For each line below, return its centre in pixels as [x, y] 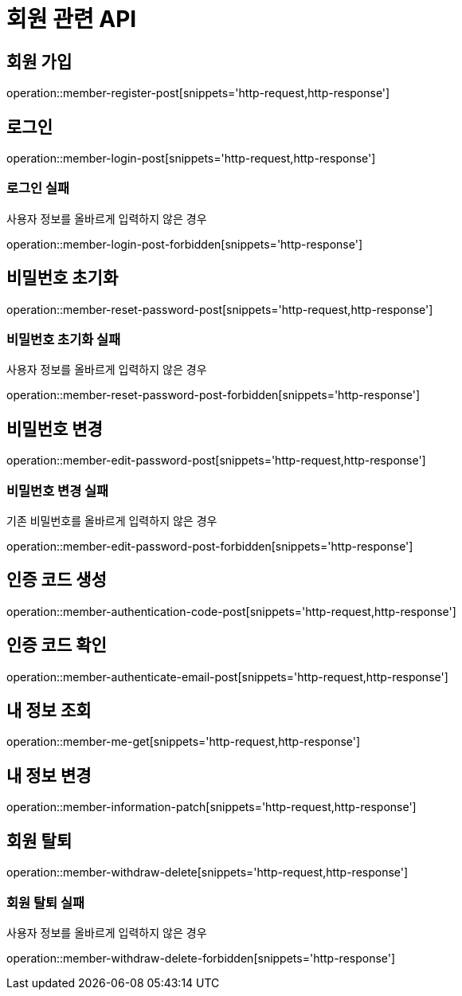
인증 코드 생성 [57, 580]
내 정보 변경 [49, 775]
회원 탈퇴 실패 [46, 902]
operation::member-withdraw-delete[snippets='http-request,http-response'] [208, 872]
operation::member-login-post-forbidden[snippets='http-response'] [185, 244]
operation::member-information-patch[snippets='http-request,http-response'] [211, 807]
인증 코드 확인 [57, 645]
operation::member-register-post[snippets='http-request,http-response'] [198, 93]
